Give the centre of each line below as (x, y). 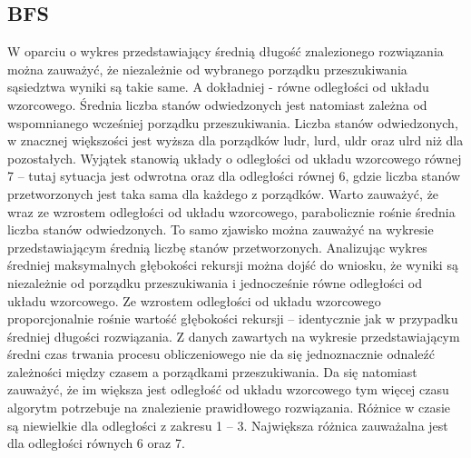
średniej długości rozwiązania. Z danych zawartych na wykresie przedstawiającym (234, 336)
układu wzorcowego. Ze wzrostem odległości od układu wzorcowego (194, 300)
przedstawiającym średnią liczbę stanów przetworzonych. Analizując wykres (217, 247)
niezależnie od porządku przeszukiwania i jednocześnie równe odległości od (215, 282)
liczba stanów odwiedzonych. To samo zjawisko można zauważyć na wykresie (221, 229)
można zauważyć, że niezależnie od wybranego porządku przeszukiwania (207, 69)
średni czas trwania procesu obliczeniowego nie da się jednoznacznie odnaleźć (221, 354)
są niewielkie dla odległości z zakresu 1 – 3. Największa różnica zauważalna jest (228, 425)
